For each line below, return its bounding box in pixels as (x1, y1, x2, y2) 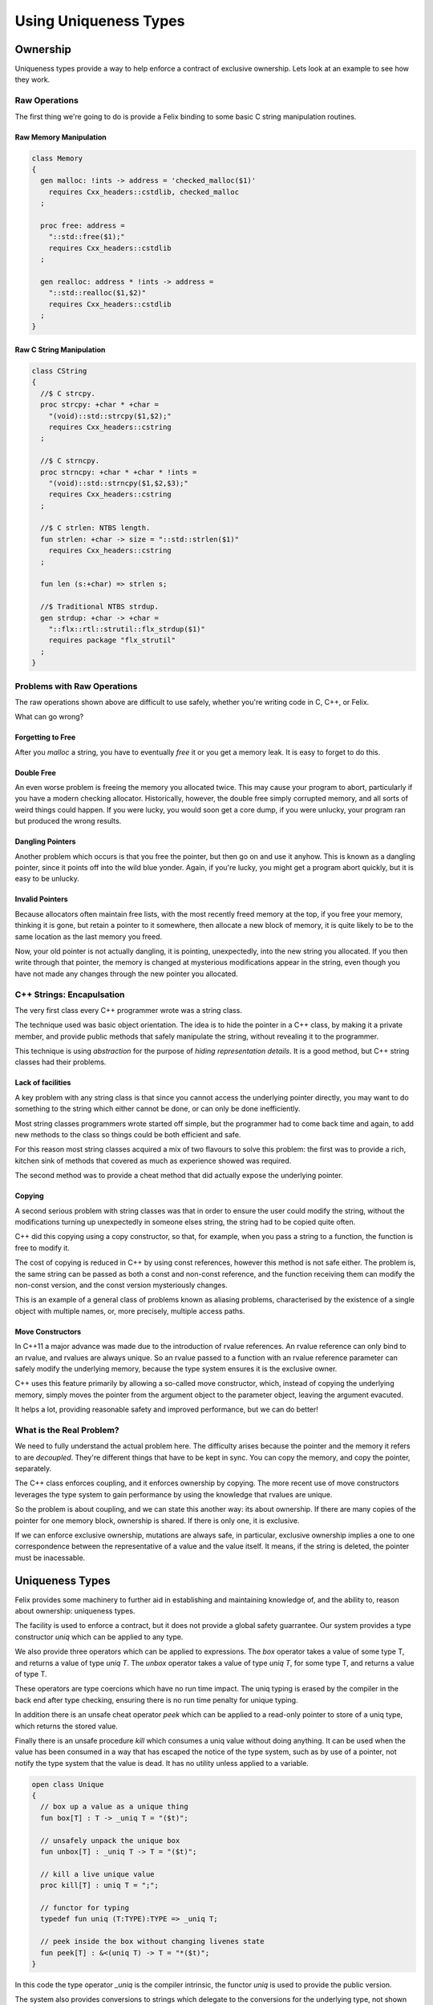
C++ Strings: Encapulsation (14, 989, 125, 1000)
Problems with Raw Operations (14, 680, 138, 691)
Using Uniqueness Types (14, 12, 185, 30)
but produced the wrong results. (14, 816, 122, 826)
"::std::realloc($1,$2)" (48, 289, 147, 298)
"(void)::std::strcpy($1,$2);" (48, 411, 172, 420)
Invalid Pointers (14, 894, 68, 904)
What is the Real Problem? (14, 1424, 119, 1436)
